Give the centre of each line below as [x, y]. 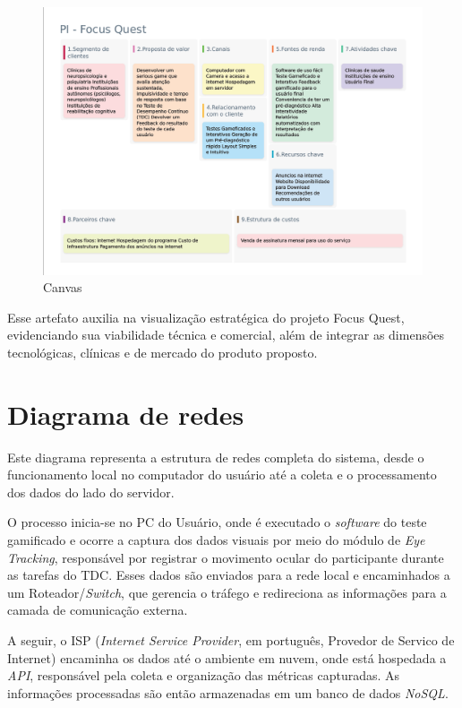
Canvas [63, 287]
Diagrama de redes [126, 414]
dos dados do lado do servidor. [91, 492]
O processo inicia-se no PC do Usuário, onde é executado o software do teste [217, 522]
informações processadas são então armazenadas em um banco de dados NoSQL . [228, 692]
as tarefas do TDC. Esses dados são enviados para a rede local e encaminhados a [229, 575]
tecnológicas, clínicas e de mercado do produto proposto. [163, 352]
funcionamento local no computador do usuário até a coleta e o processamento [222, 475]
